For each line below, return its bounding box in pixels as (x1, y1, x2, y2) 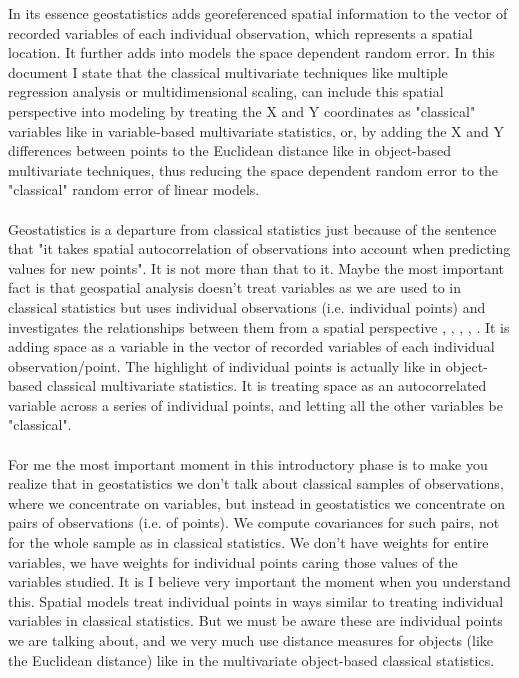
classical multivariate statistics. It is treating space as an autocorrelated (46, 375, 487, 396)
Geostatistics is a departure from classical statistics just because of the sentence (8, 218, 497, 239)
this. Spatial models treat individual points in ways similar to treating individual (8, 590, 504, 611)
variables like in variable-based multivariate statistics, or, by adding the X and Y (8, 120, 504, 141)
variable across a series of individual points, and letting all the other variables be (8, 394, 503, 415)
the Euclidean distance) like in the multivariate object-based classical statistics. (8, 649, 495, 670)
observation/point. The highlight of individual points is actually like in (8, 355, 442, 376)
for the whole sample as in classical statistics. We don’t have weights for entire (8, 532, 489, 553)
